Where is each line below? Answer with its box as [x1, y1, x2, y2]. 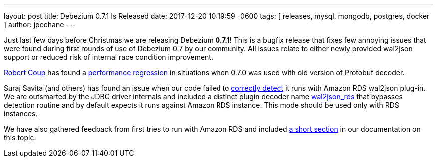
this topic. [4, 133, 36, 142]
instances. [4, 109, 38, 118]
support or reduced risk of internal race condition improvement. [4, 53, 213, 61]
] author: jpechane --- [4, 20, 76, 29]
